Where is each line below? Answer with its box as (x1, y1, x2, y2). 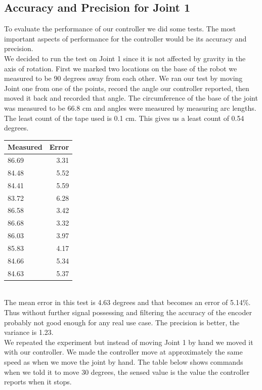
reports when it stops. (4, 376, 72, 387)
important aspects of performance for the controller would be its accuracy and (4, 33, 247, 44)
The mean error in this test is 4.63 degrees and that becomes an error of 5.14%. (4, 297, 251, 308)
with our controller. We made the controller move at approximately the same (4, 346, 243, 357)
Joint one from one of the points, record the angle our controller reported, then (4, 82, 249, 93)
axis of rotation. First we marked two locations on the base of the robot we (4, 63, 237, 73)
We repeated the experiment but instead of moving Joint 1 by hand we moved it (4, 336, 253, 347)
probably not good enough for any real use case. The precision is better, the (4, 317, 240, 327)
